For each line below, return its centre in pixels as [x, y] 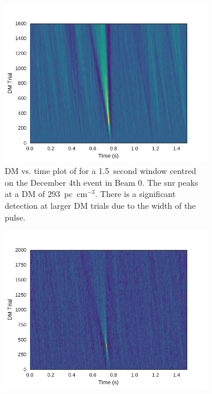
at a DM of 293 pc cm [46, 194]
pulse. [15, 217]
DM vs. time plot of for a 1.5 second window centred [101, 171]
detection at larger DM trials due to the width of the [100, 205]
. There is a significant [135, 194]
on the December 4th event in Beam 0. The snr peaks [102, 182]
